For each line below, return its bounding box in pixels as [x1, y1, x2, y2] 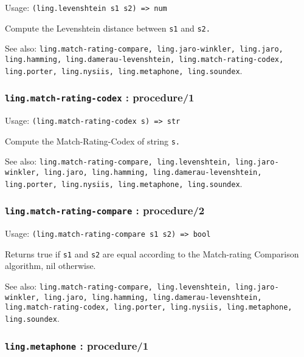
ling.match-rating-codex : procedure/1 [5, 90, 195, 105]
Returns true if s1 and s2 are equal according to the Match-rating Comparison [5, 247, 299, 260]
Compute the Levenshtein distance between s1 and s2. [5, 21, 210, 34]
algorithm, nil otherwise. [5, 259, 96, 272]
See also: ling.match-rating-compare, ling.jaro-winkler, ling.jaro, [5, 42, 283, 55]
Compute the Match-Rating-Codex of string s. [5, 134, 181, 147]
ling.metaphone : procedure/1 [5, 338, 149, 353]
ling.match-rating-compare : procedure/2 [5, 203, 205, 218]
